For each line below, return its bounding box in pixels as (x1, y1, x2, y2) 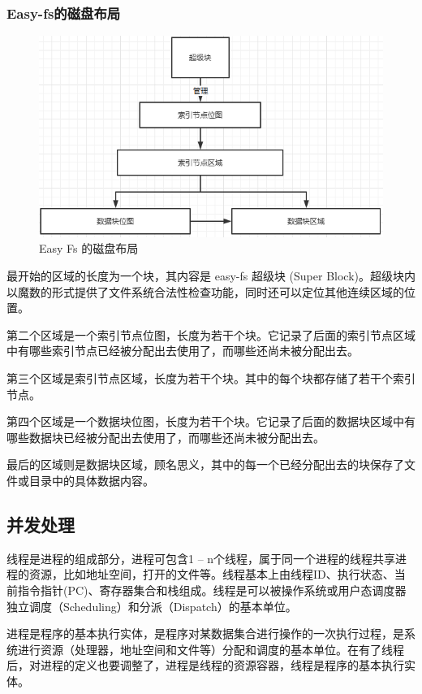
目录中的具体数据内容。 (28, 471, 154, 488)
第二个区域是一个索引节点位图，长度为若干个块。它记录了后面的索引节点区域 (6, 326, 416, 343)
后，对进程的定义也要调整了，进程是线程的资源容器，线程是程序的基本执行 (6, 657, 404, 674)
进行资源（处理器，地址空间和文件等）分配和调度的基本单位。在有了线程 (17, 640, 404, 657)
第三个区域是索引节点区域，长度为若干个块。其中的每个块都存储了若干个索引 (6, 370, 416, 386)
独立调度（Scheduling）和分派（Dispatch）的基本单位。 (6, 597, 297, 614)
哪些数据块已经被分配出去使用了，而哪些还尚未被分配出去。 (6, 428, 325, 445)
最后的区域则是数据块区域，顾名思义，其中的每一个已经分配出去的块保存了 (6, 456, 404, 473)
